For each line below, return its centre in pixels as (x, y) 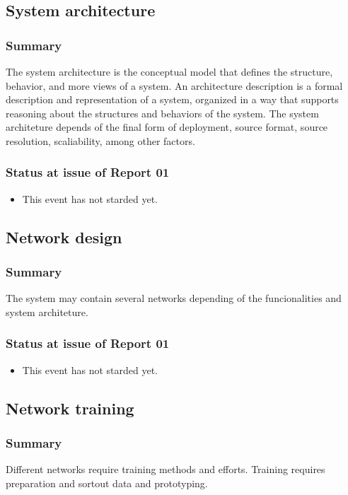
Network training (70, 408)
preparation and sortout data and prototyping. (107, 483)
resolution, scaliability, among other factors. (100, 140)
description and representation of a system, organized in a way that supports (172, 99)
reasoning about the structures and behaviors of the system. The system (162, 113)
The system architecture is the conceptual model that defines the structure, (169, 71)
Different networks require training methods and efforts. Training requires (166, 469)
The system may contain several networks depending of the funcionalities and (174, 298)
